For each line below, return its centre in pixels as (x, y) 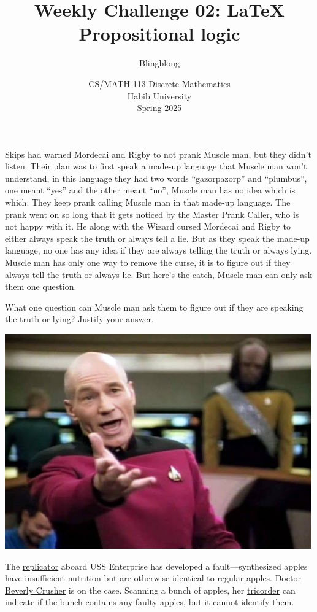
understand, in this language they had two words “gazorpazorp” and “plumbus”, (156, 178)
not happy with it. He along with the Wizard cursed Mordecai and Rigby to (148, 226)
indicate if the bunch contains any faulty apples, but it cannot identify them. (150, 602)
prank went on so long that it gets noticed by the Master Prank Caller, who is (152, 214)
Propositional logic (159, 33)
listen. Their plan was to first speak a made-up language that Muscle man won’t (156, 166)
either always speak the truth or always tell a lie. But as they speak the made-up (157, 238)
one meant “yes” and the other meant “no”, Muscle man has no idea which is (150, 190)
